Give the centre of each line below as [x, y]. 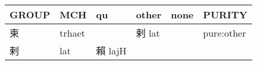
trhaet [73, 32]
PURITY [225, 14]
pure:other [225, 32]
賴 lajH [111, 51]
